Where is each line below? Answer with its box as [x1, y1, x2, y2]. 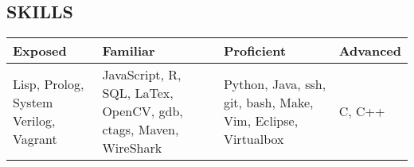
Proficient [223, 41, 287, 60]
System [13, 92, 53, 111]
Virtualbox [223, 129, 284, 148]
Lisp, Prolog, [13, 74, 84, 93]
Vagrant [13, 129, 57, 148]
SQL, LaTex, [102, 83, 174, 103]
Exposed [13, 41, 67, 60]
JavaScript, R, [102, 65, 182, 84]
